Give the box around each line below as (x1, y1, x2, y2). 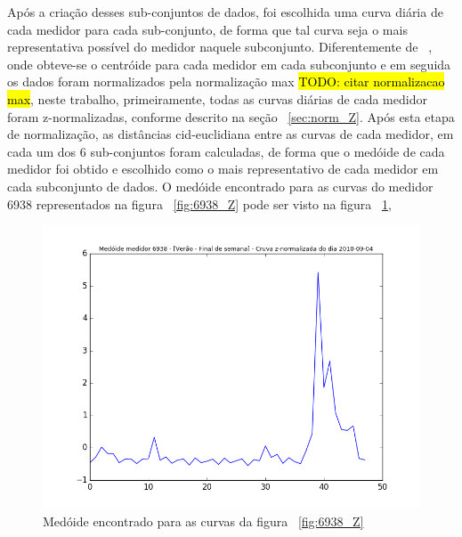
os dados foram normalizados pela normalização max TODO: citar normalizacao (7, 72, 445, 91)
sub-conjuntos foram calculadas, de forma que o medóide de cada (90, 142, 445, 160)
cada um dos (7, 142, 77, 160)
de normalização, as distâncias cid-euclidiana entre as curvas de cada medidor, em (7, 125, 454, 143)
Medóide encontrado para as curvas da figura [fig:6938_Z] (43, 511, 364, 530)
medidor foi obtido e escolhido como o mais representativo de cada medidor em (7, 159, 439, 178)
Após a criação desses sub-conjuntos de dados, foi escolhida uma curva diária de (7, 3, 443, 20)
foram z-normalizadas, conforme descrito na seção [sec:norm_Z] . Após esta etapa (7, 107, 455, 126)
